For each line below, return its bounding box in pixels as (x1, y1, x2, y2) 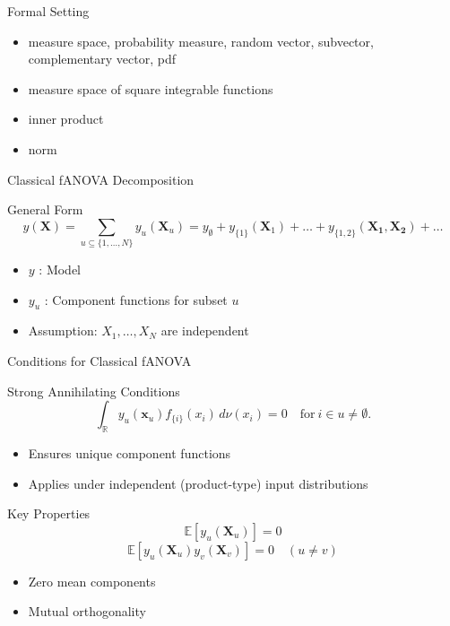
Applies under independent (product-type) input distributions (28, 474, 368, 492)
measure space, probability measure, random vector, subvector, (28, 31, 374, 50)
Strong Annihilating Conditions (7, 381, 180, 400)
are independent (160, 321, 249, 340)
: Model (39, 260, 82, 279)
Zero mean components (28, 571, 156, 590)
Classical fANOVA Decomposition (7, 170, 195, 188)
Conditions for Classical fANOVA (7, 352, 192, 370)
